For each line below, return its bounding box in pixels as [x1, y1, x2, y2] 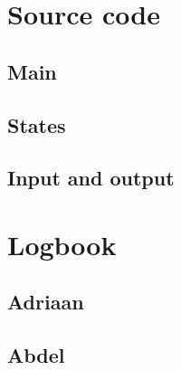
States [7, 110, 66, 138]
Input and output [7, 164, 175, 192]
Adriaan [7, 288, 84, 316]
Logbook [7, 225, 117, 262]
